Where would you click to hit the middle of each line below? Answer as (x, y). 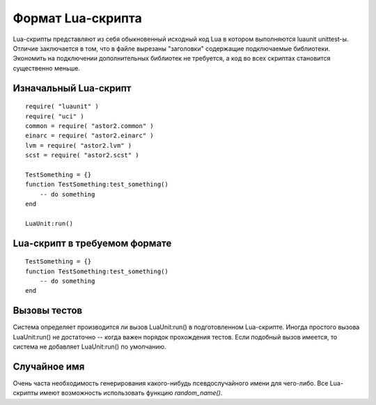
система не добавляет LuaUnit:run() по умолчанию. (89, 347)
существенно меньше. (46, 68)
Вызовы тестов (48, 311)
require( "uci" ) (55, 116)
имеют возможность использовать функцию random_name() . (131, 393)
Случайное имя (49, 366)
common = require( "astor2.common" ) (90, 126)
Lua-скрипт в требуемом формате (92, 243)
